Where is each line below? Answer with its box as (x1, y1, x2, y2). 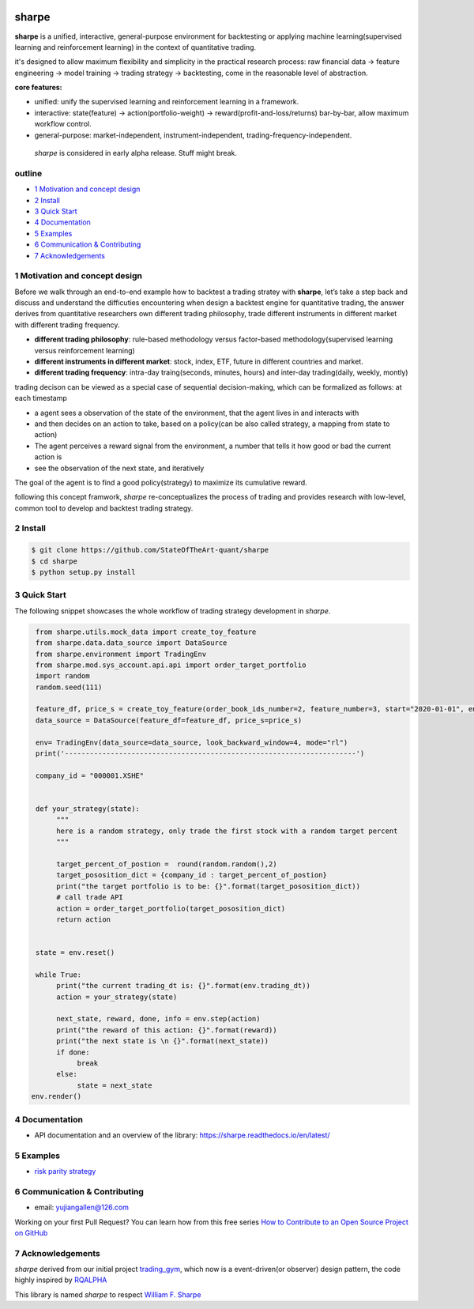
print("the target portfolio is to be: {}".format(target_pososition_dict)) (56, 881, 361, 891)
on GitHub (14, 1228, 48, 1237)
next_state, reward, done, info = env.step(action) (56, 1014, 261, 1024)
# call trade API (56, 893, 124, 902)
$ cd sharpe (31, 556, 78, 565)
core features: (14, 83, 62, 92)
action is (34, 452, 62, 462)
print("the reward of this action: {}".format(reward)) (56, 1025, 277, 1035)
